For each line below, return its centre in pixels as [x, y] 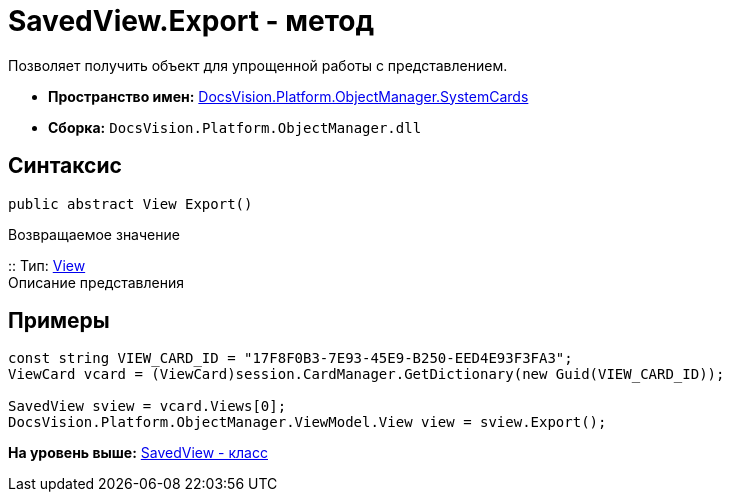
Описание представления [96, 282]
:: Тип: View [47, 265]
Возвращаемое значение [94, 234]
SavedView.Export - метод [191, 21]
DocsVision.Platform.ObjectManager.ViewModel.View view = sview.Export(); [307, 422]
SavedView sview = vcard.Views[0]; [147, 406]
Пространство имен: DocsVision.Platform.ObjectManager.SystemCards [288, 96]
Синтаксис [65, 166]
